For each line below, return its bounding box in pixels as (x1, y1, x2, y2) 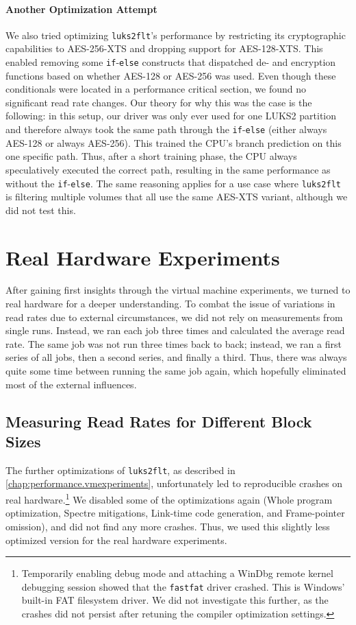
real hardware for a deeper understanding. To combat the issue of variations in (5, 296, 335, 311)
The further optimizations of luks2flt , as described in (5, 462, 236, 477)
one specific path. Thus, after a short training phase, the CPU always (5, 149, 297, 163)
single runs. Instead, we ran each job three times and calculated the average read (5, 323, 345, 338)
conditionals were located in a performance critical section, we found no (5, 82, 306, 96)
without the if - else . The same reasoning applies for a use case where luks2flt (5, 176, 341, 190)
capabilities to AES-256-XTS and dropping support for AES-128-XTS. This (5, 41, 323, 56)
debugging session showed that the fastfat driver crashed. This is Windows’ (21, 579, 345, 593)
